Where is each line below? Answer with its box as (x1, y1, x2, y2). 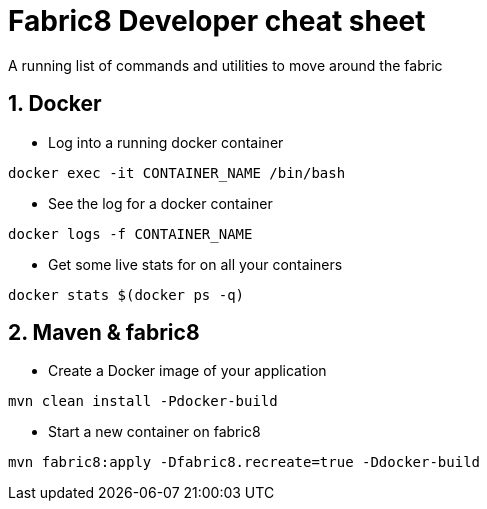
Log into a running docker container (48, 133, 284, 151)
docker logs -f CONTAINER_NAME (8, 225, 253, 242)
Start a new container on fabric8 (48, 423, 261, 441)
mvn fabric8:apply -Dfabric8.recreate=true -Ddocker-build (8, 454, 481, 471)
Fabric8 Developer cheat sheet (8, 4, 426, 38)
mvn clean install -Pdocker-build (8, 393, 278, 410)
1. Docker (8, 91, 102, 117)
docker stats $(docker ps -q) (8, 286, 245, 303)
